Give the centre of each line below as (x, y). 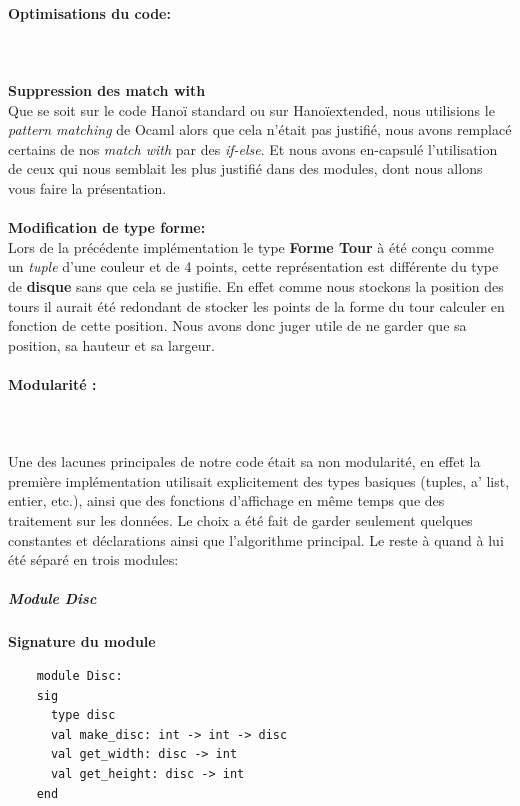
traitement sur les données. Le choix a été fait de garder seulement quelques (240, 520)
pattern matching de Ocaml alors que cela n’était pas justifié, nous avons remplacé (260, 129)
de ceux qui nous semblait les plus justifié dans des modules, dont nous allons (245, 168)
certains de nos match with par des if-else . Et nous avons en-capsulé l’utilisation (253, 148)
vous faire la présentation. (87, 187)
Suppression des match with (107, 89)
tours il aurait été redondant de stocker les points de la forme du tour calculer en (256, 305)
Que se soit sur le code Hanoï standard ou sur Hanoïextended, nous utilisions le (251, 109)
